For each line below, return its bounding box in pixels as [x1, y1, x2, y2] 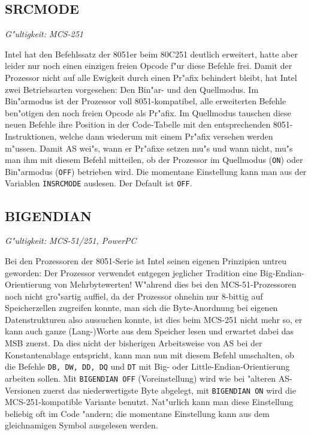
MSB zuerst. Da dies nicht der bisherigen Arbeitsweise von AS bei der [5, 337, 262, 349]
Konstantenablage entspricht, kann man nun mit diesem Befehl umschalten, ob [5, 348, 294, 361]
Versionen [5, 383, 41, 396]
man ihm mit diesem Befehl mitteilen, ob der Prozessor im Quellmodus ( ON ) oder [5, 153, 303, 166]
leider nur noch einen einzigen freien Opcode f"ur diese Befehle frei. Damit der [5, 59, 292, 72]
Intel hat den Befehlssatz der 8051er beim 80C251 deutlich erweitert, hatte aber [5, 47, 298, 60]
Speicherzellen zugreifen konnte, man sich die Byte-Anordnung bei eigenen [5, 301, 278, 314]
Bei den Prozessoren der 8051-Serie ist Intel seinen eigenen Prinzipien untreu [5, 254, 287, 267]
